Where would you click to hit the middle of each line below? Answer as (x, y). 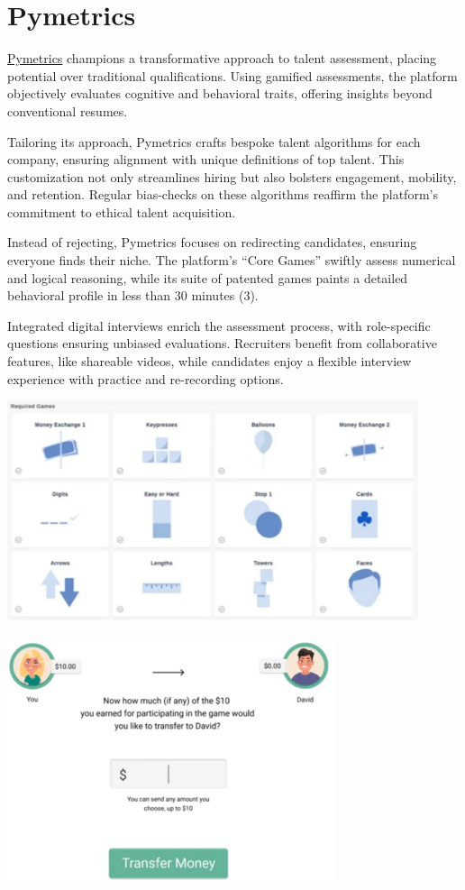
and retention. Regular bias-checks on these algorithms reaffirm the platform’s (223, 194)
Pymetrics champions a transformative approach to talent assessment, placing (222, 58)
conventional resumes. (68, 110)
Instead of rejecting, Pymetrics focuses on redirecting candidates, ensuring (212, 242)
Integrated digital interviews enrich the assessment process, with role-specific (219, 325)
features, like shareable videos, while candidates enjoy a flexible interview (210, 361)
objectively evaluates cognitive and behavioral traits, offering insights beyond (220, 93)
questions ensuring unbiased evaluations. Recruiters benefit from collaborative (222, 343)
